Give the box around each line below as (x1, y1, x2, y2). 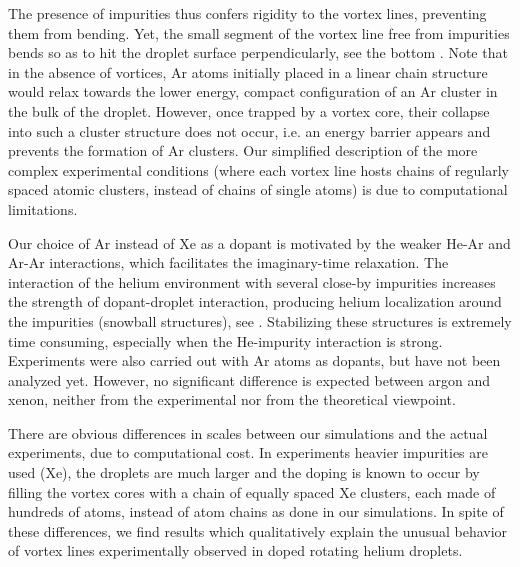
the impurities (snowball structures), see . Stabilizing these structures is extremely (8, 310, 512, 331)
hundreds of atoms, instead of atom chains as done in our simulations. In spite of (8, 501, 504, 522)
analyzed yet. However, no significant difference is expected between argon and (8, 369, 491, 390)
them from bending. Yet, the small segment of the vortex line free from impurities (8, 22, 510, 43)
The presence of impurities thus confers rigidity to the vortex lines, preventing (8, 3, 487, 23)
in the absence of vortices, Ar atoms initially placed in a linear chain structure (8, 61, 488, 82)
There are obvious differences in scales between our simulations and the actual (8, 422, 488, 443)
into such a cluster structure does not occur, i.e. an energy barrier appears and (8, 120, 491, 141)
